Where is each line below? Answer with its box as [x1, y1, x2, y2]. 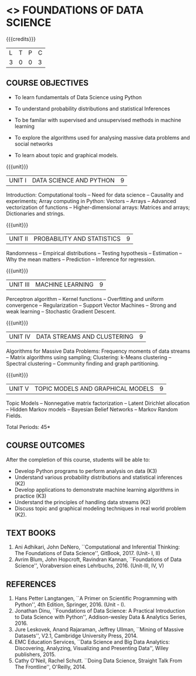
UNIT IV [9, 332, 31, 340]
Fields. [6, 412, 22, 419]
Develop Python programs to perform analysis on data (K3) [14, 467, 157, 474]
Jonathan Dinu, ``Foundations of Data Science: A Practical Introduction [14, 607, 185, 614]
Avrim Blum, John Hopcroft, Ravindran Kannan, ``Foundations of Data [14, 556, 182, 563]
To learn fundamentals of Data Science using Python [14, 93, 142, 100]
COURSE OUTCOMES [6, 441, 85, 451]
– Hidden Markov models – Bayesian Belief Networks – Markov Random [6, 405, 178, 413]
